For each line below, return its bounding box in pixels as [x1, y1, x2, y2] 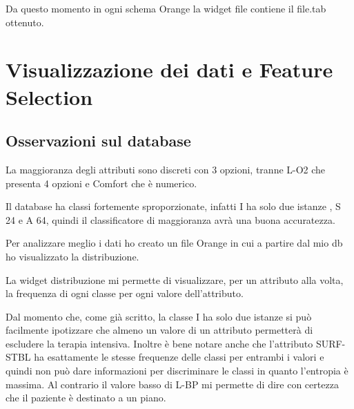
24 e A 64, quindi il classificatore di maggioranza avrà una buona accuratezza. [6, 212, 335, 227]
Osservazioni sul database [6, 130, 191, 151]
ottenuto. [6, 15, 44, 29]
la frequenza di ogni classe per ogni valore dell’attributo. [6, 286, 244, 301]
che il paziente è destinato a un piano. [6, 390, 166, 405]
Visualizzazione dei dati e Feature [6, 55, 333, 84]
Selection [6, 82, 93, 111]
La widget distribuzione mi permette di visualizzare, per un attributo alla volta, [6, 272, 344, 287]
